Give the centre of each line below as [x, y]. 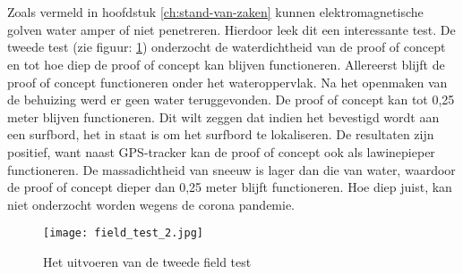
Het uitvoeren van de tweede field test [147, 261]
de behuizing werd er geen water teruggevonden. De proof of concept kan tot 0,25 [231, 100]
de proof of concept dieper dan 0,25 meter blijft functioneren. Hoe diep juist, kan [230, 187]
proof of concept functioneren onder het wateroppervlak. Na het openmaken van [227, 82]
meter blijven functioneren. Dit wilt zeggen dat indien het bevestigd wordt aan [223, 116]
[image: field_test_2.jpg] [123, 233]
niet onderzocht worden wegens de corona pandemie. [151, 204]
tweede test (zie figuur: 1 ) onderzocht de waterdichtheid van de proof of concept [227, 47]
